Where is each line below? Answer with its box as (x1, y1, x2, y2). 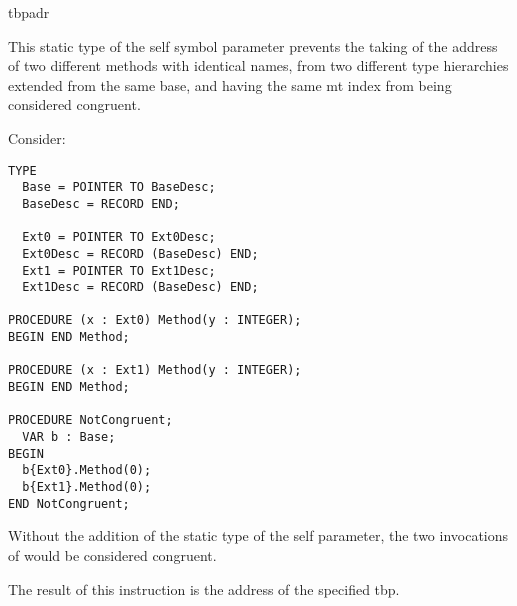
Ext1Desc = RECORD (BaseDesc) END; (22, 280, 259, 295)
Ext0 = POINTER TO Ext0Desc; (22, 230, 216, 245)
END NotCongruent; (8, 496, 130, 511)
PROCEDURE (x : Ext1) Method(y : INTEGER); (8, 363, 302, 378)
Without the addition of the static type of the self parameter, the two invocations (8, 525, 509, 546)
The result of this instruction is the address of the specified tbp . (8, 578, 400, 599)
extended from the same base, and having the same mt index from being (8, 74, 452, 95)
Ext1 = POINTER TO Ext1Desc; (22, 263, 216, 278)
